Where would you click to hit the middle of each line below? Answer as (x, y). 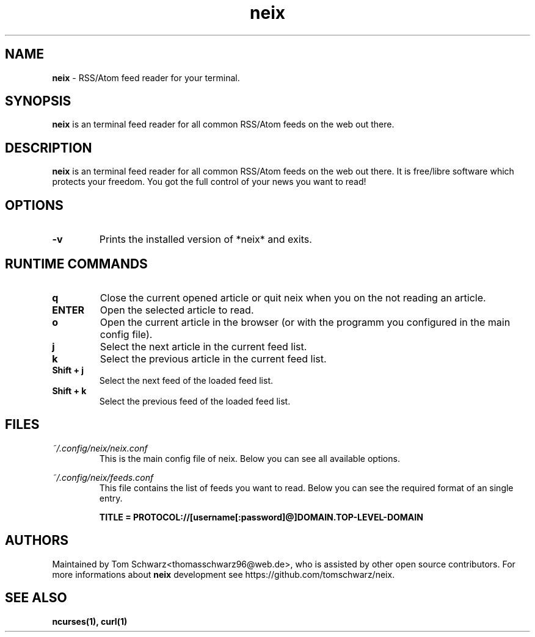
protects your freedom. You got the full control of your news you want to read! (209, 182)
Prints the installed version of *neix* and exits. (206, 239)
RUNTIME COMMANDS (76, 264)
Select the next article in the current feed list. (203, 346)
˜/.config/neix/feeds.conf (103, 477)
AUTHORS (37, 541)
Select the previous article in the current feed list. (213, 358)
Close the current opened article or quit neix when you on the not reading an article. (293, 297)
